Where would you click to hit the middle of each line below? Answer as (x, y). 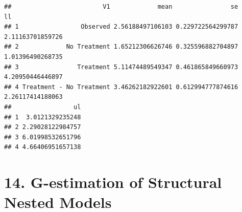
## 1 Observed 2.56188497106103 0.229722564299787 (121, 27)
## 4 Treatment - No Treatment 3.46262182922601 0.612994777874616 (121, 87)
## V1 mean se (121, 7)
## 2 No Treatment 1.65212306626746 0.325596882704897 (121, 47)
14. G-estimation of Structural (113, 182)
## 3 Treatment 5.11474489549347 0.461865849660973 (121, 67)
